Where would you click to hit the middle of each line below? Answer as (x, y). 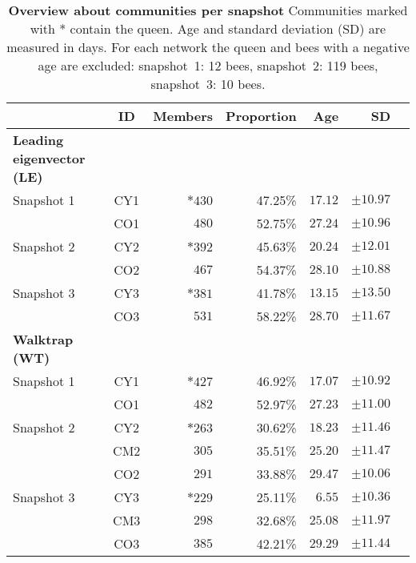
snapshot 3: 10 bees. (208, 84)
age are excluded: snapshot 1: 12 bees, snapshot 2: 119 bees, (208, 65)
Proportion (261, 116)
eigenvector (49, 158)
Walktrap (43, 339)
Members (183, 116)
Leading (38, 140)
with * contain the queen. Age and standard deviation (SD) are (208, 28)
